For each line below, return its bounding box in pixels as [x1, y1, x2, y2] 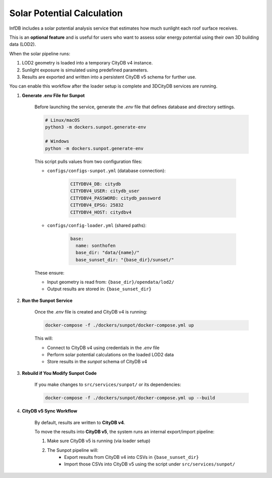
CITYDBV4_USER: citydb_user [70, 188, 140, 194]
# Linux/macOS [45, 117, 80, 123]
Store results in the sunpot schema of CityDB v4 [47, 359, 148, 365]
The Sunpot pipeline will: [47, 447, 98, 453]
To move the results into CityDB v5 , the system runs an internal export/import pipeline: [34, 428, 215, 435]
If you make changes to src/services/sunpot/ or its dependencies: [34, 381, 181, 387]
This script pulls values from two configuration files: [34, 158, 143, 165]
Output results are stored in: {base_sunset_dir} [47, 286, 152, 292]
